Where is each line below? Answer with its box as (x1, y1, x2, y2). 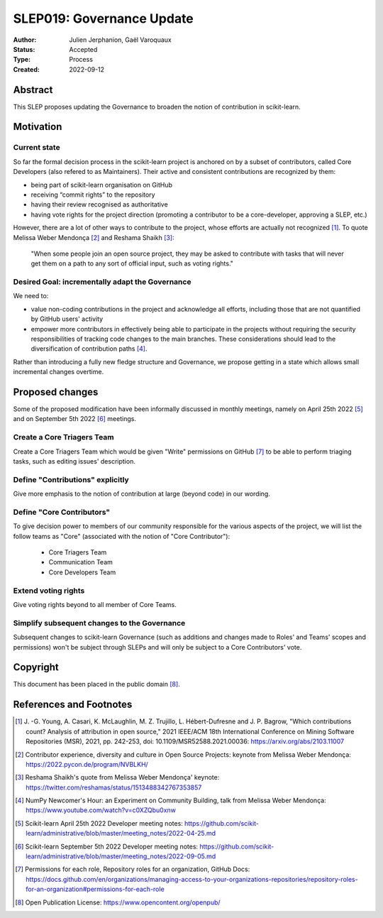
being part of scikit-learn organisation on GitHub (30, 180, 173, 189)
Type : (13, 55, 31, 64)
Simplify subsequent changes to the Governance (13, 618, 186, 628)
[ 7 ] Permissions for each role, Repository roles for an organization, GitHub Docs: (15, 865, 250, 873)
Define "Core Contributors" (13, 507, 111, 517)
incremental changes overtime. (13, 368, 104, 376)
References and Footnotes (13, 699, 133, 711)
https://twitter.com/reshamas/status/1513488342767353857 (26, 783, 202, 792)
